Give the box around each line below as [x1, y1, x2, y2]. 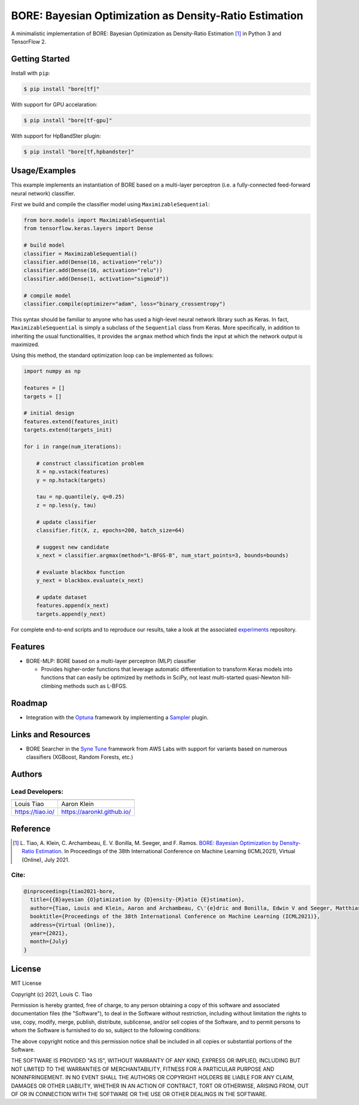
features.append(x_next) [36, 602, 109, 609]
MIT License [11, 979, 42, 987]
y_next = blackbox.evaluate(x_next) [36, 577, 144, 584]
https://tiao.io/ [14, 808, 55, 816]
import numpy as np [23, 368, 81, 375]
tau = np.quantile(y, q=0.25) [36, 493, 125, 500]
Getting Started [11, 54, 70, 64]
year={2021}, [30, 930, 68, 937]
